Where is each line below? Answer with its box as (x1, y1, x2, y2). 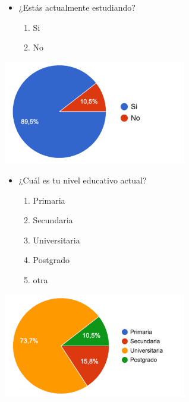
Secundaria (33, 214, 73, 226)
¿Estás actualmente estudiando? (18, 1, 136, 13)
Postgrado (33, 254, 70, 266)
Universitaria (33, 233, 80, 246)
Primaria (33, 194, 65, 206)
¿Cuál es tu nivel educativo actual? (18, 173, 147, 186)
